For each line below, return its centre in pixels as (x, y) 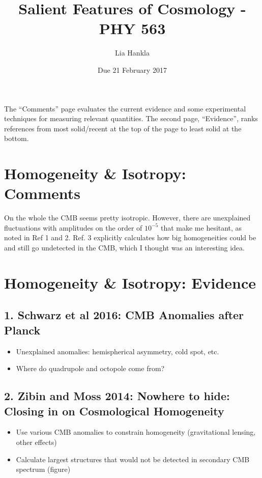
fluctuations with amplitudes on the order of (73, 227)
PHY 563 (132, 28)
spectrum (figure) (43, 469)
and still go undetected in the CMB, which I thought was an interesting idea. (124, 247)
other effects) (36, 442)
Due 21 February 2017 (132, 69)
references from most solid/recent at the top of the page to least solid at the (123, 128)
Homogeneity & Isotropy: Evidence (130, 282)
